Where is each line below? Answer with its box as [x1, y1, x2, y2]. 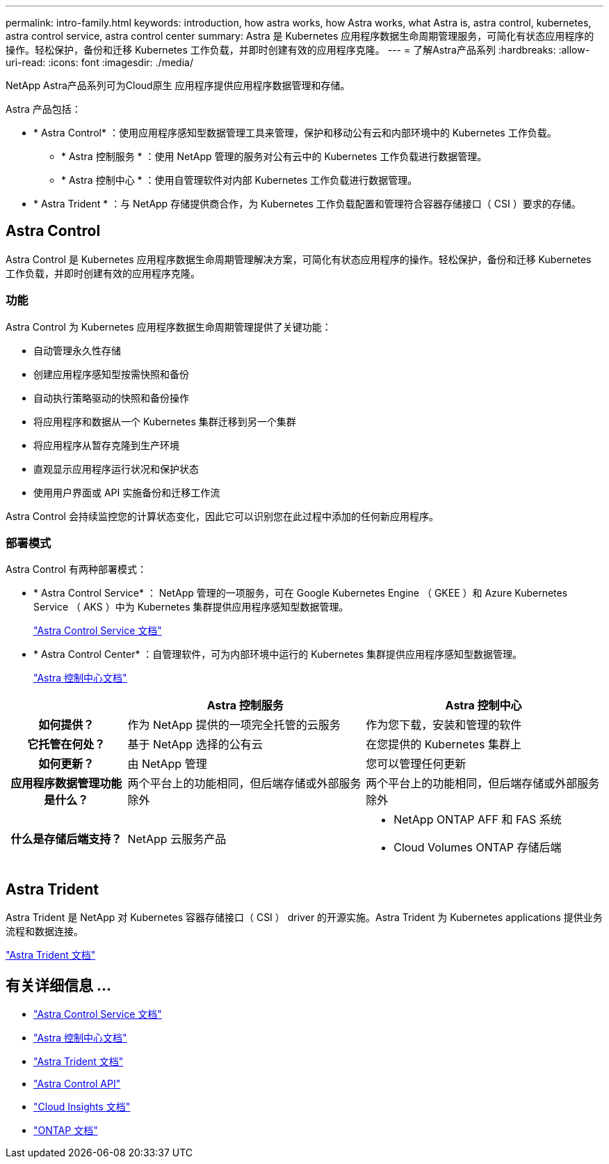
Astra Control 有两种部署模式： [6, 563, 147, 576]
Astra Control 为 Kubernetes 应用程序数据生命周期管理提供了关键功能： [6, 320, 332, 333]
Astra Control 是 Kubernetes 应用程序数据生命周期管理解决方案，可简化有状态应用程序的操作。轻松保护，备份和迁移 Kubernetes [6, 253, 592, 265]
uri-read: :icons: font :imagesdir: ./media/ [6, 56, 193, 68]
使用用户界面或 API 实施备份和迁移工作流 [33, 486, 220, 498]
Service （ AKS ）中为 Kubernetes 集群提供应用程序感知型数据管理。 [33, 601, 349, 613]
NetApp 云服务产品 [127, 832, 227, 847]
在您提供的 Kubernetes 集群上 [366, 737, 521, 752]
